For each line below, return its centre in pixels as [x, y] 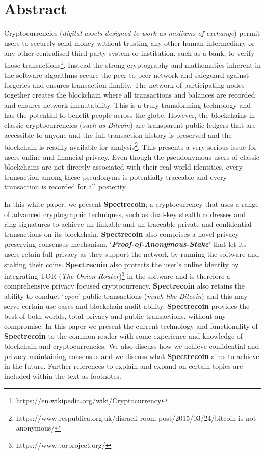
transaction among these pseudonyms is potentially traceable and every [115, 176]
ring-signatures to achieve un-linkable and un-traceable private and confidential [128, 224]
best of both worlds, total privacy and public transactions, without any [115, 316]
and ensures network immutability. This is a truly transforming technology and [128, 104]
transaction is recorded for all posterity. [66, 187]
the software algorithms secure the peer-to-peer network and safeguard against [127, 75]
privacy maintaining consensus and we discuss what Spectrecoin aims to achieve [132, 356]
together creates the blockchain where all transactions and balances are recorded [130, 95]
